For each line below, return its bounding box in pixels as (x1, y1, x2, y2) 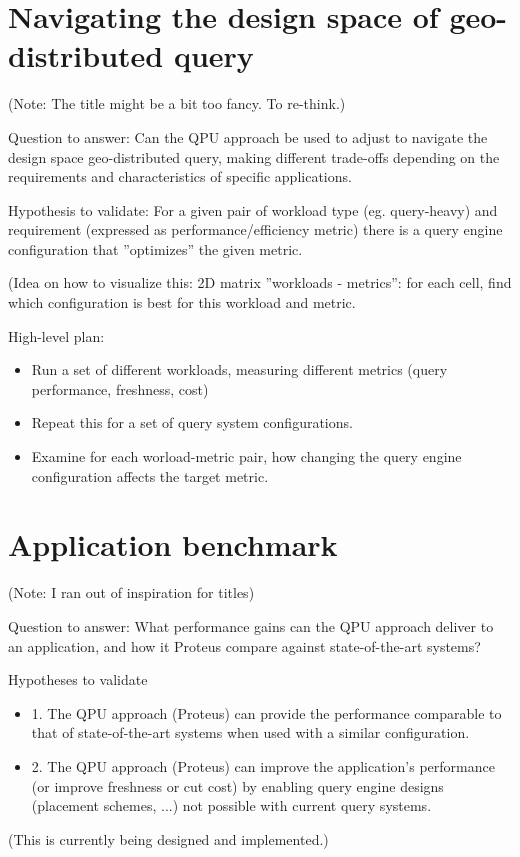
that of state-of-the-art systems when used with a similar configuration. (31, 722, 470, 743)
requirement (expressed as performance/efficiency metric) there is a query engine (8, 219, 503, 240)
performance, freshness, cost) (31, 378, 209, 399)
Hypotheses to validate (8, 669, 148, 690)
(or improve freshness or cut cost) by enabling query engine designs (31, 775, 444, 796)
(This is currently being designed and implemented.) (8, 828, 329, 849)
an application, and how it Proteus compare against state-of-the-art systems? (8, 635, 481, 656)
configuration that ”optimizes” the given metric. (8, 238, 303, 259)
